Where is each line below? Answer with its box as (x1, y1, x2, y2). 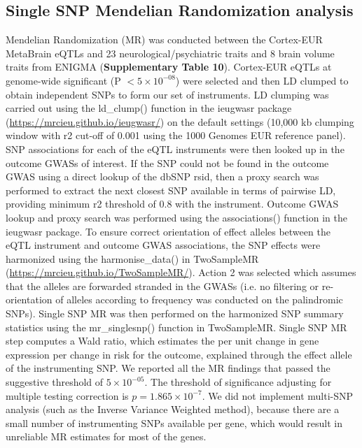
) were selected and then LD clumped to (175, 73, 349, 87)
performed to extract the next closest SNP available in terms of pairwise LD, (6, 182, 336, 197)
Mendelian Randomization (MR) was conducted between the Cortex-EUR (6, 32, 323, 47)
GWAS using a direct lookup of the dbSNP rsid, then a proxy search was (6, 169, 319, 184)
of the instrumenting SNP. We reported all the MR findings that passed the (6, 361, 330, 375)
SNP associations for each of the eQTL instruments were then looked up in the (6, 141, 344, 156)
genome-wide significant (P (6, 73, 121, 87)
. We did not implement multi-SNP (202, 388, 354, 403)
